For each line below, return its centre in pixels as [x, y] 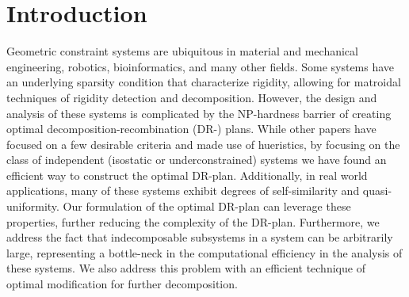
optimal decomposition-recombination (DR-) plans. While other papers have [191, 129]
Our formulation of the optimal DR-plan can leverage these [207, 206]
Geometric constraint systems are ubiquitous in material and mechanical [182, 51]
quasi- [377, 190]
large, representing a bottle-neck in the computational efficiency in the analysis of [204, 252]
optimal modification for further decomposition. [122, 284]
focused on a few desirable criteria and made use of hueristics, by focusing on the [203, 144]
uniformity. [33, 206]
